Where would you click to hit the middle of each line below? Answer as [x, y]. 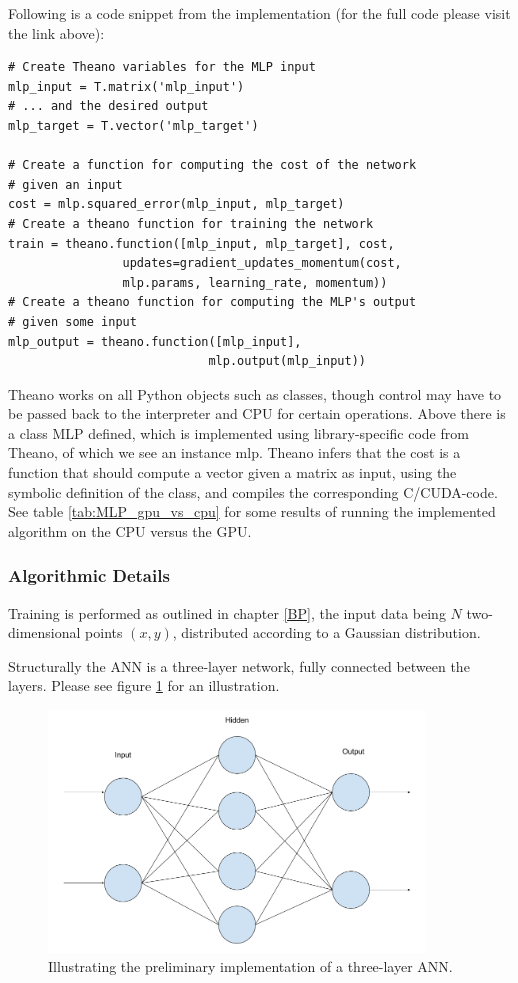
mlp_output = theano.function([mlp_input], [155, 341]
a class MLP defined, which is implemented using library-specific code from [238, 432]
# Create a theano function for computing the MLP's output [212, 302]
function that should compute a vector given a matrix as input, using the [232, 472]
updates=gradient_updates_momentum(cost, [262, 263]
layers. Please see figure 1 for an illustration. [144, 685]
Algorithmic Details [89, 575]
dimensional [44, 632]
